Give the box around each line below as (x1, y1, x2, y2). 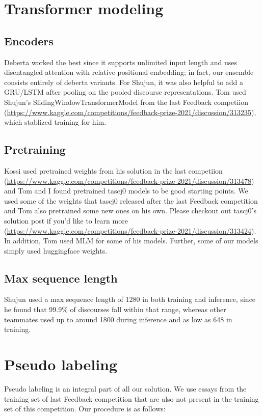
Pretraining (4, 142, 66, 157)
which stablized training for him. (4, 117, 107, 127)
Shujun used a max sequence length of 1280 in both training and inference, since (4, 294, 256, 304)
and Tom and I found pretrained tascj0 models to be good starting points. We (4, 185, 248, 196)
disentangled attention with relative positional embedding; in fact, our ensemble (4, 67, 254, 77)
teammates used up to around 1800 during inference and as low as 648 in (4, 314, 232, 324)
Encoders (4, 33, 54, 48)
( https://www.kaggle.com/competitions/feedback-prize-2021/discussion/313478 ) (4, 175, 254, 186)
